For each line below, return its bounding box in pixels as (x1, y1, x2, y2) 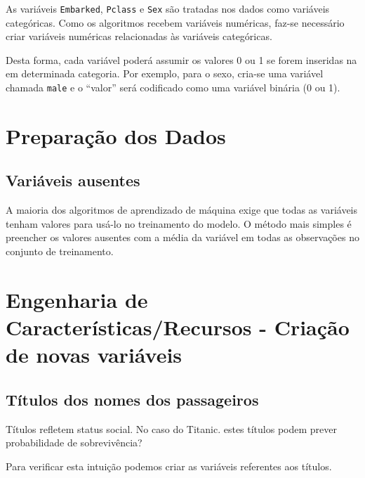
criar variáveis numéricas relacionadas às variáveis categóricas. (6, 29, 272, 44)
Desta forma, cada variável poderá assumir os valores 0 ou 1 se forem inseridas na (6, 52, 357, 67)
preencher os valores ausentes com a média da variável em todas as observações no (6, 230, 359, 245)
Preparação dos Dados (6, 121, 226, 150)
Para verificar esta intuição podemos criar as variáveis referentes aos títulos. (6, 458, 332, 473)
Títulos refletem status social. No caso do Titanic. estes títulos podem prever (6, 421, 338, 436)
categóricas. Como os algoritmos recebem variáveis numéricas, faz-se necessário (6, 15, 345, 30)
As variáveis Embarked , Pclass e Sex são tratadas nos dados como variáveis (6, 1, 330, 15)
